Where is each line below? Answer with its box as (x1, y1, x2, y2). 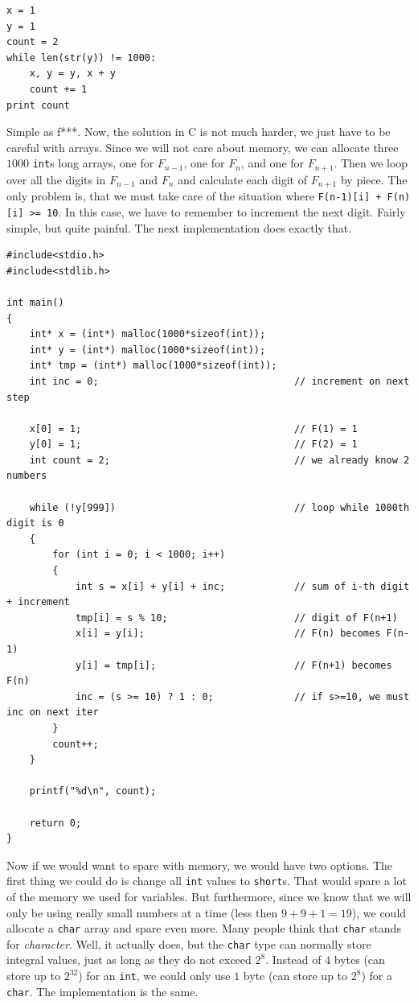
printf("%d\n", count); (29, 785, 157, 797)
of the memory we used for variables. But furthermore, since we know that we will (6, 888, 412, 904)
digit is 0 (6, 517, 64, 529)
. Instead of (265, 951, 322, 968)
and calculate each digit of (177, 171, 307, 187)
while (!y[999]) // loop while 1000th (29, 501, 410, 513)
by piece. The (340, 171, 408, 187)
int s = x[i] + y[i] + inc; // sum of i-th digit (75, 580, 410, 592)
